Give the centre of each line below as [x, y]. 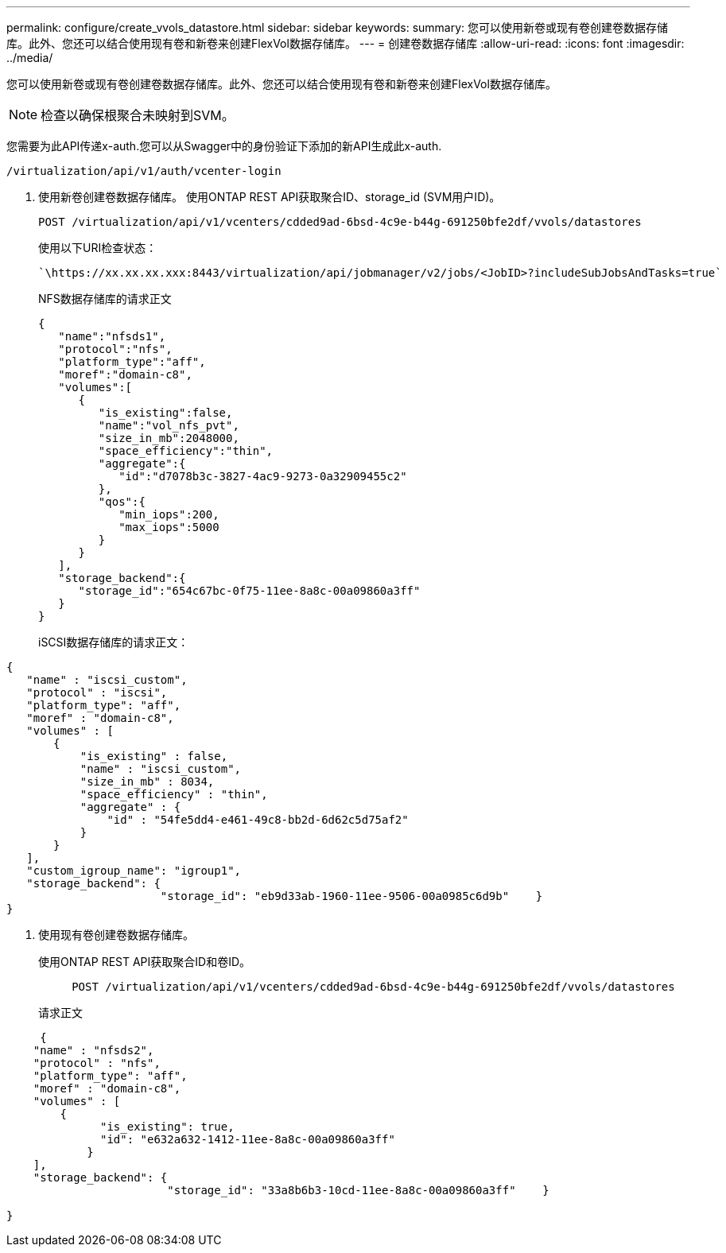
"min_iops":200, [169, 514]
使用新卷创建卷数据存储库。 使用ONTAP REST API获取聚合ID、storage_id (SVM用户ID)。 [270, 197]
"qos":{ [122, 502]
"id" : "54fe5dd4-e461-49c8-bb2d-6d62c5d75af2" [258, 820]
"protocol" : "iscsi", [97, 692]
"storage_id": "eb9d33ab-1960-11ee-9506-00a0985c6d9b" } [351, 896]
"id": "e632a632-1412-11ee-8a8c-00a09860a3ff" [248, 1139]
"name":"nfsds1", [112, 336]
